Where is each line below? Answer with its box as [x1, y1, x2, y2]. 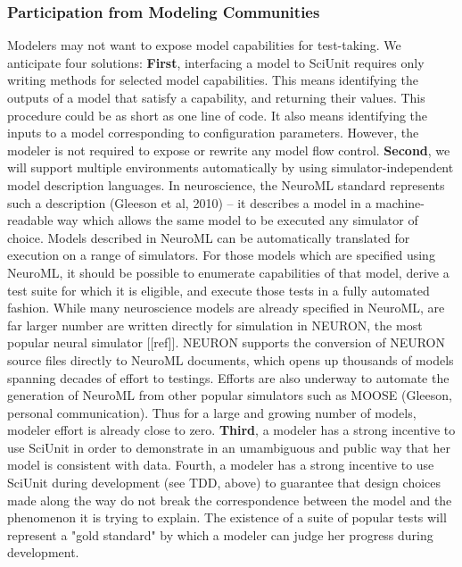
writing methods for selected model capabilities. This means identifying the [7, 71, 418, 89]
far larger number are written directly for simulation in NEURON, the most [7, 315, 423, 334]
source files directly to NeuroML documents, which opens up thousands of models [7, 350, 454, 369]
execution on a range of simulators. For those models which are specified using [7, 246, 435, 264]
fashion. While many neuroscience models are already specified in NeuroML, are [7, 298, 445, 317]
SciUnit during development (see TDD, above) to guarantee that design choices [7, 473, 441, 492]
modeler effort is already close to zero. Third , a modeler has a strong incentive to [7, 421, 456, 439]
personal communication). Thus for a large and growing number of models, [7, 403, 417, 421]
